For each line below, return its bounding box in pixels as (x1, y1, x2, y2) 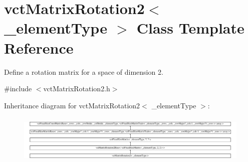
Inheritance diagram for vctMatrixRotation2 (4, 100, 140, 110)
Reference (4, 37, 74, 58)
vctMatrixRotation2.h (43, 83, 110, 94)
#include (4, 83, 32, 94)
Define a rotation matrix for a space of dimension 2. (4, 66, 163, 77)
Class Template (136, 18, 244, 38)
